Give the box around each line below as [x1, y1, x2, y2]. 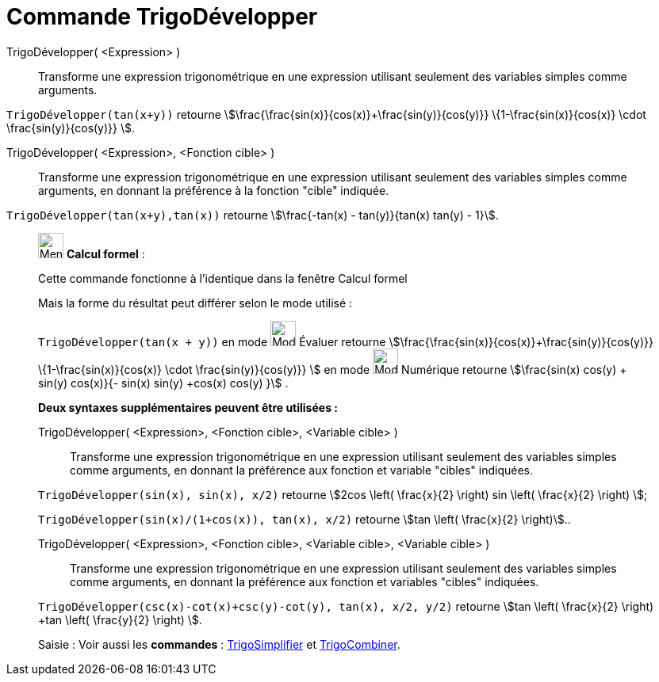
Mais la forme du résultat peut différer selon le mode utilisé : [38, 295, 353, 310]
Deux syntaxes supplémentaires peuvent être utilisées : [38, 400, 338, 414]
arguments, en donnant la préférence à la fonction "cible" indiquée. [38, 183, 389, 197]
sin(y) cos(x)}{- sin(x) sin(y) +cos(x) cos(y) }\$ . [38, 375, 289, 390]
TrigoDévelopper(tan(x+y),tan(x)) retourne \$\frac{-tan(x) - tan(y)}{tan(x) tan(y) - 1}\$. [6, 208, 499, 222]
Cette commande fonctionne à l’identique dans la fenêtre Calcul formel [38, 271, 408, 285]
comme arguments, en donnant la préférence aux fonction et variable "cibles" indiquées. [70, 463, 533, 477]
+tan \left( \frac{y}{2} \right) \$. [38, 612, 202, 627]
